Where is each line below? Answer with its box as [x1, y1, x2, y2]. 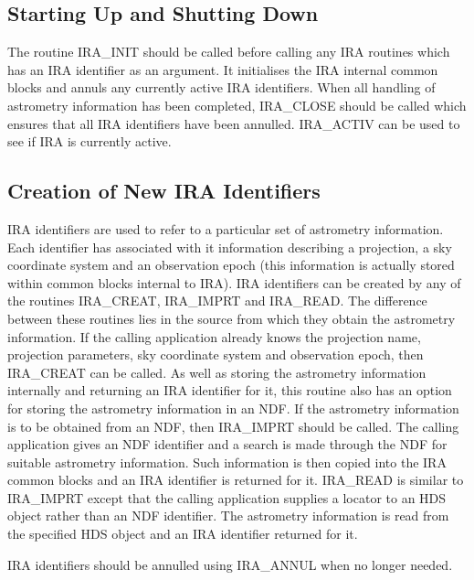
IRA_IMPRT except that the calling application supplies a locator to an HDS [7, 488, 447, 507]
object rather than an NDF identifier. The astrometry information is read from [7, 506, 449, 525]
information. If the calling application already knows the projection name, [7, 327, 421, 346]
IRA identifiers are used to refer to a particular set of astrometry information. [7, 219, 444, 238]
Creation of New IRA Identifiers [7, 177, 321, 205]
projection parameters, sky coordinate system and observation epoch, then [7, 345, 424, 364]
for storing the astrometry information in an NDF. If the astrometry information [7, 398, 459, 417]
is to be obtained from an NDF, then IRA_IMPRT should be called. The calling [7, 416, 459, 435]
